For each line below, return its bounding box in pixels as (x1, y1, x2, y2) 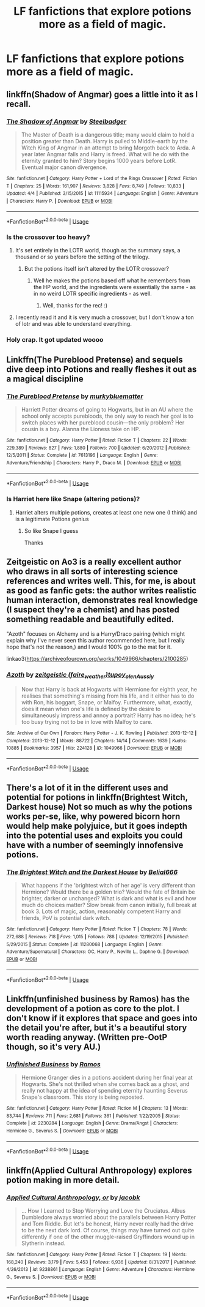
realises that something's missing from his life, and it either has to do (21, 692, 195, 699)
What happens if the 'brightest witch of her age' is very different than (21, 882, 196, 889)
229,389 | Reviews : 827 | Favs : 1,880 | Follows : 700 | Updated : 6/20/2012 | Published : (6, 445, 191, 451)
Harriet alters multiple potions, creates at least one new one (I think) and (15, 508, 197, 516)
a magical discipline (6, 374, 84, 384)
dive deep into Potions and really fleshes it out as (6, 364, 197, 374)
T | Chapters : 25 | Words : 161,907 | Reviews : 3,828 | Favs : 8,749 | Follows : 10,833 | (6, 183, 185, 189)
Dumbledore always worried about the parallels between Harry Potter (21, 1213, 196, 1221)
